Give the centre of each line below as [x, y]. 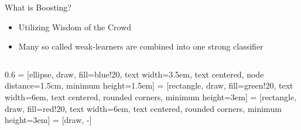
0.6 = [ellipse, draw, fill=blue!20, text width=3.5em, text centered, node [134, 74]
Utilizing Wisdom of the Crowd [75, 27]
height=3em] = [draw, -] [48, 120]
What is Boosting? [38, 7]
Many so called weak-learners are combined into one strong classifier [141, 46]
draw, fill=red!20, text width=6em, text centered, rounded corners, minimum [143, 108]
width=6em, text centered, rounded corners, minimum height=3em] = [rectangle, [151, 96]
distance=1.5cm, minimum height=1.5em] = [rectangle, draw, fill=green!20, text [149, 85]
